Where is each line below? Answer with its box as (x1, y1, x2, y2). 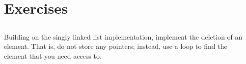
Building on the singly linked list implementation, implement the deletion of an (4, 31, 243, 42)
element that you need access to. (4, 50, 102, 61)
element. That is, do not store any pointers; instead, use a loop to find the (4, 41, 227, 51)
